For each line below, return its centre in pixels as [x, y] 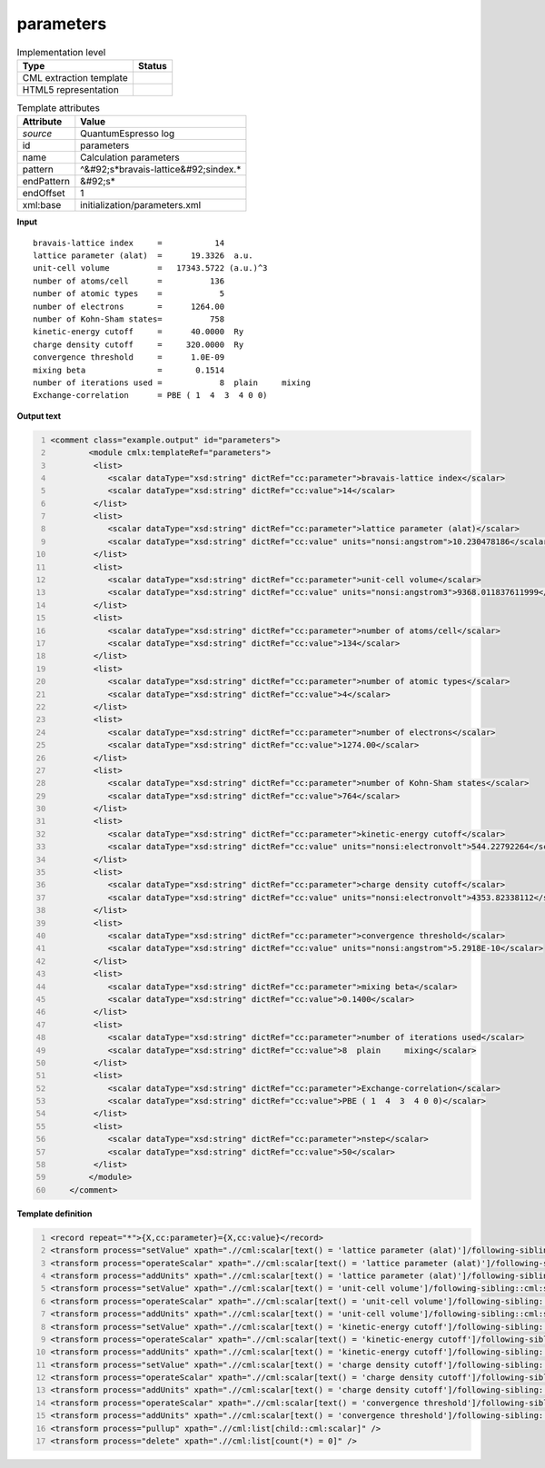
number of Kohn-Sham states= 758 [129, 319]
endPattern [46, 182]
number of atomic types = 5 [129, 294]
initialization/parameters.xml [141, 205]
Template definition [54, 1214]
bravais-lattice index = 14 [129, 243]
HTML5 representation [71, 89]
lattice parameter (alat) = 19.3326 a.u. [143, 256]
